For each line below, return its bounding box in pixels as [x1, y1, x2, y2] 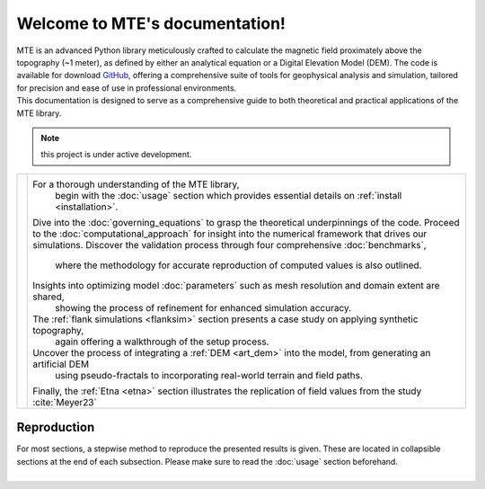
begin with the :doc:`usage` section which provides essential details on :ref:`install [55, 189, 402, 201]
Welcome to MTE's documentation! [16, 13, 287, 33]
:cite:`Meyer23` [32, 396, 98, 408]
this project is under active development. [40, 149, 192, 160]
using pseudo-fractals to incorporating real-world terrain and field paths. [55, 369, 364, 381]
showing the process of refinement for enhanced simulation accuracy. [55, 301, 352, 314]
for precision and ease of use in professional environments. [16, 82, 237, 93]
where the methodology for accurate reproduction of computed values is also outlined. [55, 259, 422, 271]
